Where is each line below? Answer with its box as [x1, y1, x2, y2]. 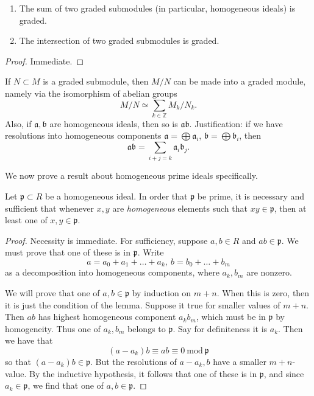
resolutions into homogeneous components [5, 129, 162, 142]
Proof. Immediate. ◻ [5, 54, 84, 67]
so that [5, 355, 31, 367]
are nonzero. [246, 266, 292, 279]
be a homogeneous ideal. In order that [45, 190, 188, 202]
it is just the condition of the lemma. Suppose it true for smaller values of [5, 298, 280, 311]
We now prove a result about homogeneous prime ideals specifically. [5, 169, 258, 182]
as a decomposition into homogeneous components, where [5, 266, 219, 279]
